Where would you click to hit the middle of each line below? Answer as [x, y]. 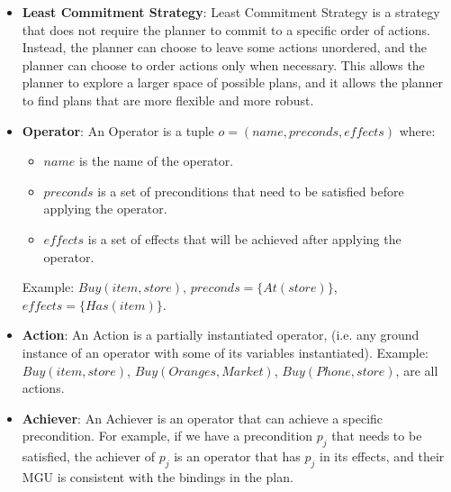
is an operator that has [237, 456]
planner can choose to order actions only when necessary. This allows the [223, 64]
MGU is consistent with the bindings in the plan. [158, 476]
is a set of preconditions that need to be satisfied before [251, 191]
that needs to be [377, 436]
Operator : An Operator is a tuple [118, 130]
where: [417, 130]
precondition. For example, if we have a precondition [167, 436]
